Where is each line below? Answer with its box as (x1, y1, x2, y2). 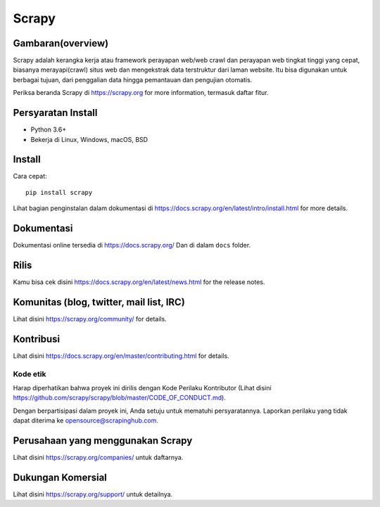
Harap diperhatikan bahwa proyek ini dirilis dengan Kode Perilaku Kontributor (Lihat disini (13, 383, 272, 392)
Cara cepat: (13, 172, 47, 181)
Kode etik (13, 369, 46, 379)
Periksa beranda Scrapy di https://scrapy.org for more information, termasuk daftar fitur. (13, 89, 269, 97)
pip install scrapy (25, 188, 93, 196)
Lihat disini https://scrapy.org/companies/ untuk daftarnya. (13, 454, 184, 462)
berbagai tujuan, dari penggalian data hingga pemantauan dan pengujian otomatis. (13, 75, 253, 84)
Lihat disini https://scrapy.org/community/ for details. (13, 314, 167, 323)
